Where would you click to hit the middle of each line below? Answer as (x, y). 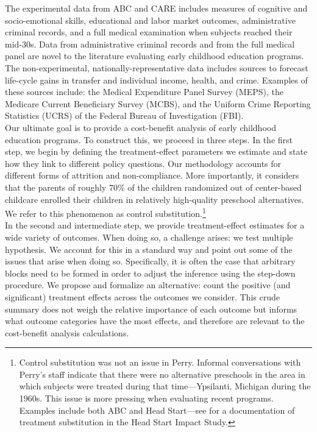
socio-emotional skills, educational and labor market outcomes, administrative (150, 20)
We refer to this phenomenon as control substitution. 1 (105, 212)
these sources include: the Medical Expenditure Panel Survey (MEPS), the (144, 92)
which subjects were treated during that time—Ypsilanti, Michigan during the (165, 386)
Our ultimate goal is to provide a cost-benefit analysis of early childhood (141, 127)
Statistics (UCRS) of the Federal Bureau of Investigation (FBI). (124, 115)
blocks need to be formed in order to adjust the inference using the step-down (150, 273)
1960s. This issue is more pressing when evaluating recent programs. (146, 398)
